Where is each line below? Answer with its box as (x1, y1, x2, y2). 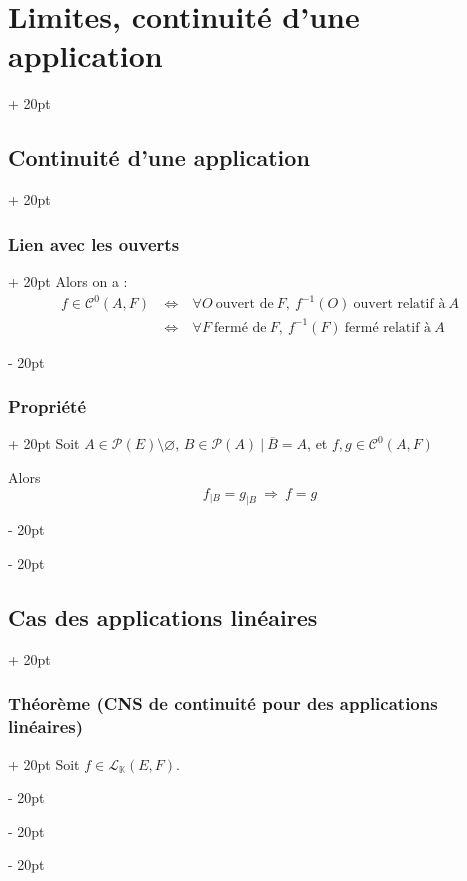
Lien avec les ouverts (8, 231, 180, 256)
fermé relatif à (344, 320, 432, 335)
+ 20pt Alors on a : (8, 270, 128, 291)
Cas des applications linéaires (8, 601, 318, 632)
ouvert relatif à (353, 297, 446, 312)
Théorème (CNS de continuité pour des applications (8, 691, 438, 716)
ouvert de (215, 297, 274, 312)
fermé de (214, 320, 267, 335)
